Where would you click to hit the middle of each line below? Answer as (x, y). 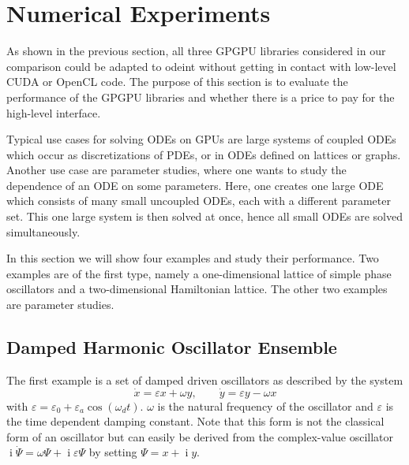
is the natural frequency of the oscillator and (265, 405)
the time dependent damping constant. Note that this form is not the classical (195, 421)
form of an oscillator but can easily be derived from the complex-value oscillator (200, 436)
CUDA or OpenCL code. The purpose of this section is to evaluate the (177, 82)
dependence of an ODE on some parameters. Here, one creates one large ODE (195, 185)
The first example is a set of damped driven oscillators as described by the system (205, 379)
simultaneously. (43, 231)
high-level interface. (54, 112)
